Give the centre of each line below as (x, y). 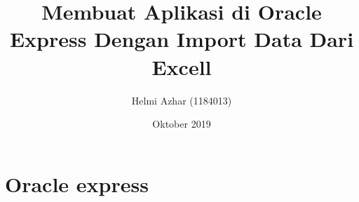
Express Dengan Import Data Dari (182, 39)
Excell (182, 66)
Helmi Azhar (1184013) (182, 100)
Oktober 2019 (182, 124)
